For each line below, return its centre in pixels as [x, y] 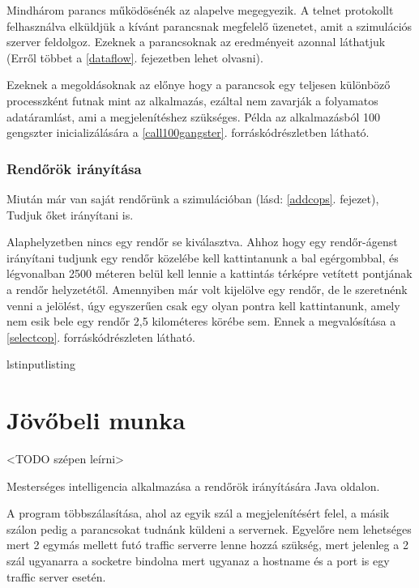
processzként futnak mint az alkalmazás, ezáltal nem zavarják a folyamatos [192, 100]
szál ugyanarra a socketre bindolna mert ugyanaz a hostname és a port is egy [198, 560]
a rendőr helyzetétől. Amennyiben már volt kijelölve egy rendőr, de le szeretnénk [207, 289]
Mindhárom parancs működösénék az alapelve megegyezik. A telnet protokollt [200, 10]
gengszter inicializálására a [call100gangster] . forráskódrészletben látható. [188, 132]
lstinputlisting [41, 364]
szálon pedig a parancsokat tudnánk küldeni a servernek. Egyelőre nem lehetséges [209, 528]
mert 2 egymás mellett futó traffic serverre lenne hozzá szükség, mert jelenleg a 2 [207, 545]
